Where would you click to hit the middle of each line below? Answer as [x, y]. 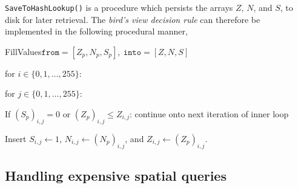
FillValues [23, 51]
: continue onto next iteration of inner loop [209, 114]
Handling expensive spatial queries [116, 176]
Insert [16, 138]
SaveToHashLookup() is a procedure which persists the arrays [119, 7]
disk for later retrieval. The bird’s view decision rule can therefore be [133, 19]
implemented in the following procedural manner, [96, 31]
